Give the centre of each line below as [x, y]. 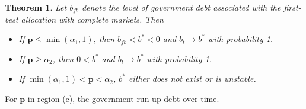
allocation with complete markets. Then [92, 19]
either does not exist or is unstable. [192, 78]
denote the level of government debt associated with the [181, 7]
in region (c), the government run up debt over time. [123, 98]
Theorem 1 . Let [36, 7]
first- [292, 7]
